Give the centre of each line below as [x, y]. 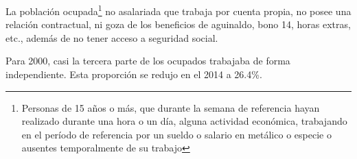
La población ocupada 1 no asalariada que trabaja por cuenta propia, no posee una [178, 10]
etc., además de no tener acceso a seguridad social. [112, 37]
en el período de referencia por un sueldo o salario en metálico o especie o [176, 134]
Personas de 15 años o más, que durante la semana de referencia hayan [171, 107]
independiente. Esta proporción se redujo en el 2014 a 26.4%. [134, 74]
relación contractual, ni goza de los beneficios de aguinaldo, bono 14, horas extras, [178, 24]
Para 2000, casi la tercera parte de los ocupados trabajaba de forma [148, 61]
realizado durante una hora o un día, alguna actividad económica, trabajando [184, 121]
